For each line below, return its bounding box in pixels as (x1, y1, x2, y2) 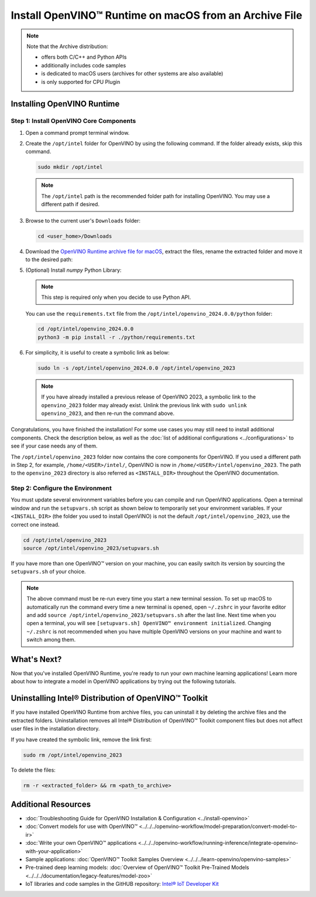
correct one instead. (11, 521, 60, 528)
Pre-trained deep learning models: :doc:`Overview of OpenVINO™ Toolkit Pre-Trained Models (25, 864, 249, 871)
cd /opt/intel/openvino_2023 (23, 537, 107, 543)
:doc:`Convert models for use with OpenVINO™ (25, 823, 138, 830)
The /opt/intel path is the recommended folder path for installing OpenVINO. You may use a (41, 192, 270, 199)
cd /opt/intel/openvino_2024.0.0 (37, 326, 134, 332)
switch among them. (26, 636, 76, 643)
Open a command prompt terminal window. (25, 129, 130, 136)
